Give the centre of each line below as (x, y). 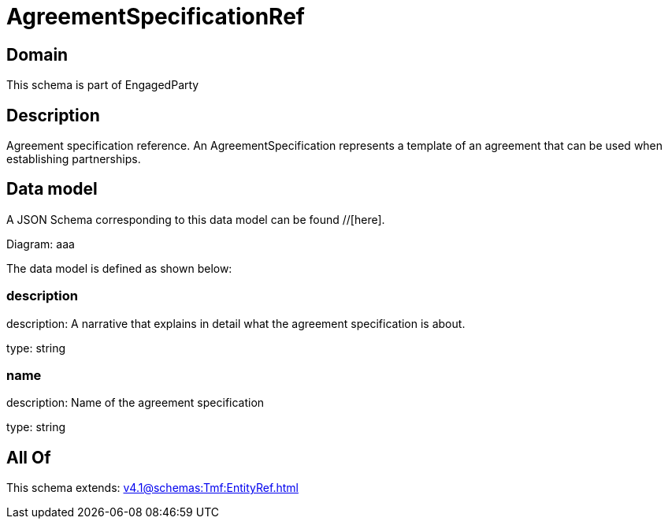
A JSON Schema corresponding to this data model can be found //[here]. (196, 219)
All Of (29, 457)
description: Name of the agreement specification (135, 403)
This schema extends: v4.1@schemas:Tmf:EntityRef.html (152, 488)
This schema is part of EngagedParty (103, 85)
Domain (37, 54)
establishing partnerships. (74, 159)
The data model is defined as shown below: (119, 268)
